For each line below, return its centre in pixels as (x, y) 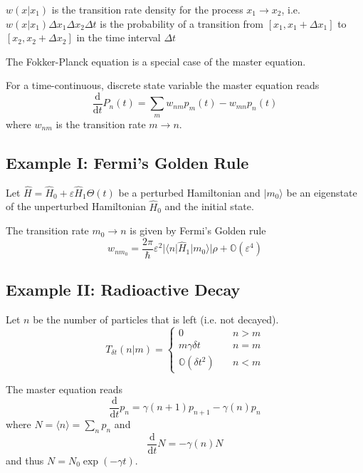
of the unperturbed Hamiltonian (76, 206)
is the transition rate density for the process (147, 9)
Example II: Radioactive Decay (123, 290)
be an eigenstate (322, 192)
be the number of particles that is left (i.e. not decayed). (156, 319)
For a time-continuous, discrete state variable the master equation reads (163, 85)
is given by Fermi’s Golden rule (198, 230)
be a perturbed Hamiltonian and (189, 192)
